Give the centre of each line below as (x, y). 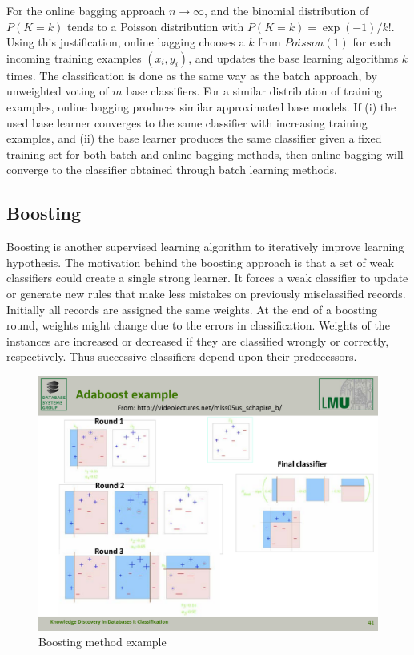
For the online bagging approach (86, 10)
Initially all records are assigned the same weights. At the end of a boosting (192, 309)
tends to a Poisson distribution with (155, 26)
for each (372, 42)
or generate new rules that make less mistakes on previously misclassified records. (206, 293)
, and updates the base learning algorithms (293, 57)
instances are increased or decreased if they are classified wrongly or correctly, (198, 340)
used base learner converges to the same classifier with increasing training (187, 122)
